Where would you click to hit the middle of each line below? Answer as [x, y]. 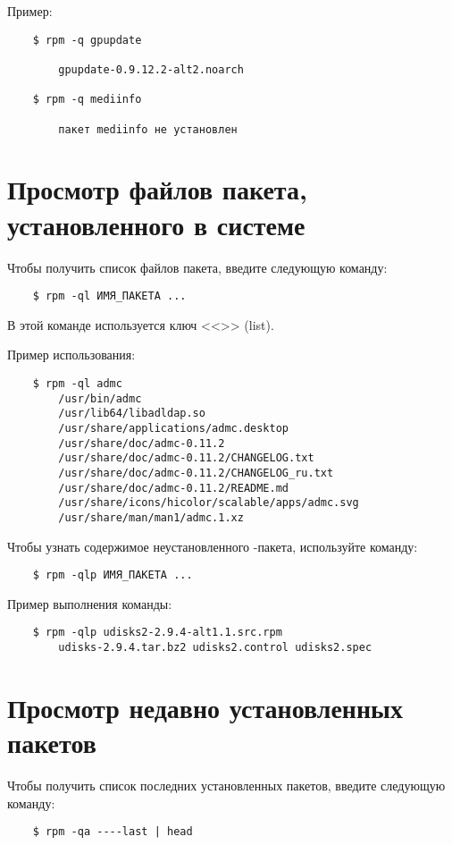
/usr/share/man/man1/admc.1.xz [151, 517]
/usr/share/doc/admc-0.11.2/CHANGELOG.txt [186, 458]
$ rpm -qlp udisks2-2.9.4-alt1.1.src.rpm [157, 633]
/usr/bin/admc [100, 398]
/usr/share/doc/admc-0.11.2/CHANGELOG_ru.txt [196, 473]
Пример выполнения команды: [90, 603]
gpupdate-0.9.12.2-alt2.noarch [151, 69]
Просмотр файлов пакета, [157, 189]
